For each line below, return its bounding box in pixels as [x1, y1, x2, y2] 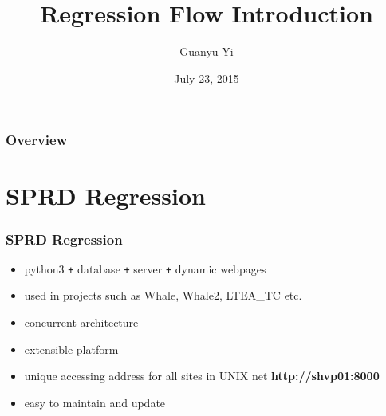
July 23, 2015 [174, 69, 239, 86]
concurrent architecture [24, 314, 139, 331]
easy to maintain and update [24, 394, 166, 410]
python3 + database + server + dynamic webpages [24, 260, 266, 277]
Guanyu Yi [179, 43, 234, 60]
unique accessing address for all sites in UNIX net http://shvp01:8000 [24, 367, 380, 384]
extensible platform [24, 340, 119, 357]
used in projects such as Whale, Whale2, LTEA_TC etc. [24, 287, 302, 304]
